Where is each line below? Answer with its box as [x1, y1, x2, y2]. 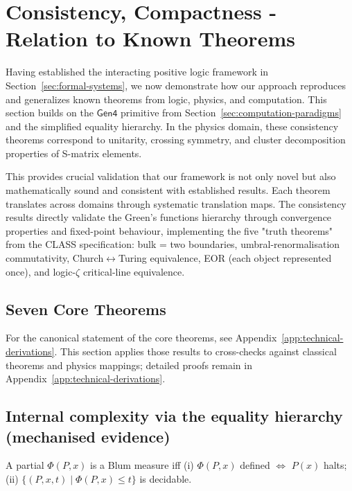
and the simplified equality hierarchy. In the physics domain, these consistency [6, 118, 339, 133]
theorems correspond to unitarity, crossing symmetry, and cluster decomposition [6, 132, 346, 147]
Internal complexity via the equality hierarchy [6, 405, 343, 427]
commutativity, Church [6, 251, 104, 265]
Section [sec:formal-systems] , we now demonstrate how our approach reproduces [6, 78, 346, 92]
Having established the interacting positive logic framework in [6, 64, 269, 79]
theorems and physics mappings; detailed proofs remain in [6, 357, 252, 372]
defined [240, 458, 270, 472]
